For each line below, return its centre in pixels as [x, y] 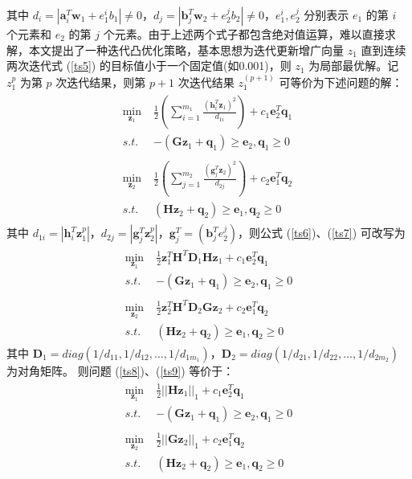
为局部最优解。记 [354, 66]
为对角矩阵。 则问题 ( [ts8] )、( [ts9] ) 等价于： [120, 370]
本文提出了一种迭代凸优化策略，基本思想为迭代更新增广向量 [186, 49]
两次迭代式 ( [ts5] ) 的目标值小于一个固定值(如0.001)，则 [149, 66]
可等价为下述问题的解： [341, 82]
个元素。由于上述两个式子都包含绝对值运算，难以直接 [244, 34]
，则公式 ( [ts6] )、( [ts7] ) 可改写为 [322, 233]
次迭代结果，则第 [101, 82]
